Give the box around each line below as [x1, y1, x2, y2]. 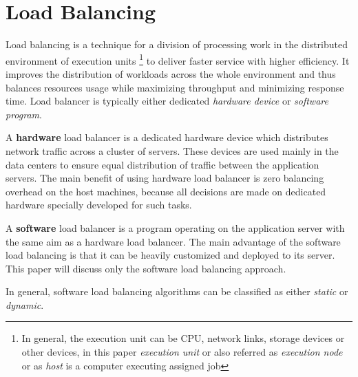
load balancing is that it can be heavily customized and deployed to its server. [6, 248, 335, 262]
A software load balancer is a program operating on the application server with [6, 220, 345, 235]
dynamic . [6, 297, 44, 312]
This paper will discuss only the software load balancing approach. [6, 261, 286, 275]
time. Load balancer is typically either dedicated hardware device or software [6, 94, 328, 108]
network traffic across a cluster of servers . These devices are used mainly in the [6, 143, 339, 158]
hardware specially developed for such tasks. [6, 197, 192, 212]
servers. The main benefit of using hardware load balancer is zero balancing [6, 171, 324, 185]
